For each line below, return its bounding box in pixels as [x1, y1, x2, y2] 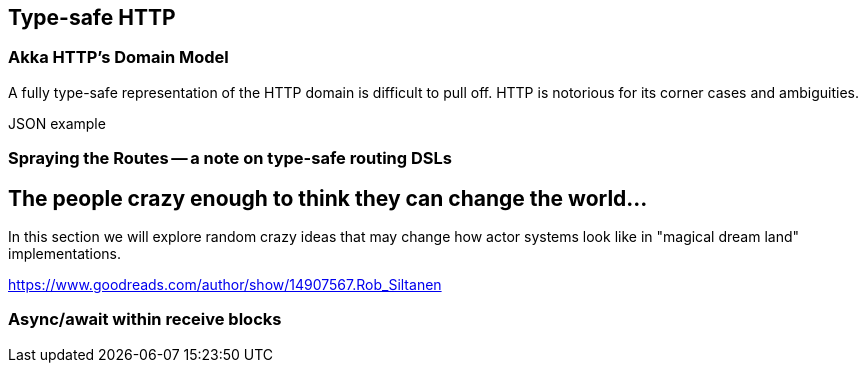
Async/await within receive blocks [8, 309, 282, 330]
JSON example [8, 114, 106, 132]
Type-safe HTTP [8, 5, 176, 30]
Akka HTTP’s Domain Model [8, 47, 229, 68]
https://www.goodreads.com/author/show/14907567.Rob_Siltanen [8, 276, 442, 294]
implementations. [8, 245, 122, 263]
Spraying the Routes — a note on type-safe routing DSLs [8, 148, 452, 169]
